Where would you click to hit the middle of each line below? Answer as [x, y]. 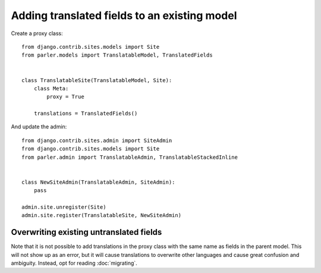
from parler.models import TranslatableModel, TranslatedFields [117, 55]
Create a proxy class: [37, 33]
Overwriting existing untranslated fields [86, 232]
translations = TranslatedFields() [86, 114]
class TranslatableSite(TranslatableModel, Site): [97, 80]
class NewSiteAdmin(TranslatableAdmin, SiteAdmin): [98, 182]
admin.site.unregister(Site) [64, 207]
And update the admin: [39, 127]
